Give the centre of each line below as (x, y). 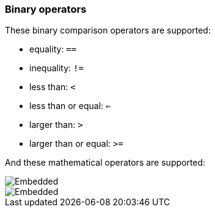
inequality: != (56, 68)
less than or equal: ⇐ (70, 106)
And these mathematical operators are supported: (105, 163)
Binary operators (46, 9)
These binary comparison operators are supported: (108, 30)
